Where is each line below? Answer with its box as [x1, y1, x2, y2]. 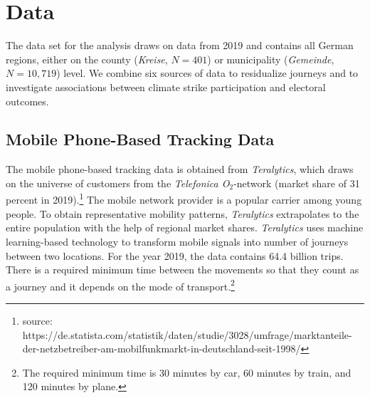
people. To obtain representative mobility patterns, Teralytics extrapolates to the [6, 206, 359, 221]
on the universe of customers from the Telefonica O [6, 175, 230, 190]
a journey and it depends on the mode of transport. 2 [6, 276, 235, 293]
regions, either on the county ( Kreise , [6, 51, 168, 66]
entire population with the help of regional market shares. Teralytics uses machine [6, 220, 364, 235]
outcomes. [6, 93, 49, 108]
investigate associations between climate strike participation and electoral [6, 79, 326, 94]
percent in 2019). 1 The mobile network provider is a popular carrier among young [6, 190, 362, 207]
